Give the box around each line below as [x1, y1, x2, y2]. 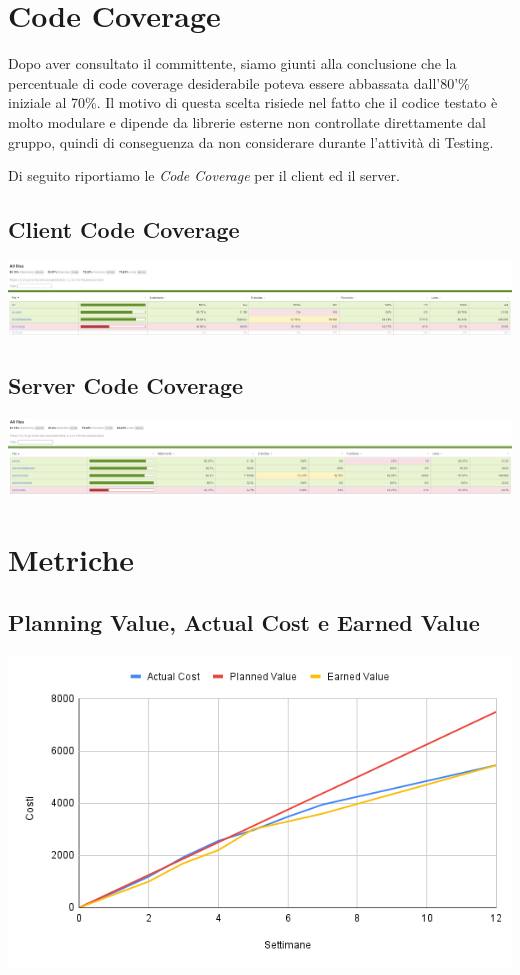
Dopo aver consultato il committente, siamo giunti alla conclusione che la [8, 53, 457, 74]
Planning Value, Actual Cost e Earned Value [8, 607, 480, 638]
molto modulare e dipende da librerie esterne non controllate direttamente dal [8, 111, 486, 132]
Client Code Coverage [8, 214, 240, 245]
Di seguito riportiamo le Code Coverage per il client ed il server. [8, 165, 400, 186]
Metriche [8, 538, 135, 579]
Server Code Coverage [8, 370, 244, 401]
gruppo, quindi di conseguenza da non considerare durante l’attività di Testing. [8, 131, 494, 152]
